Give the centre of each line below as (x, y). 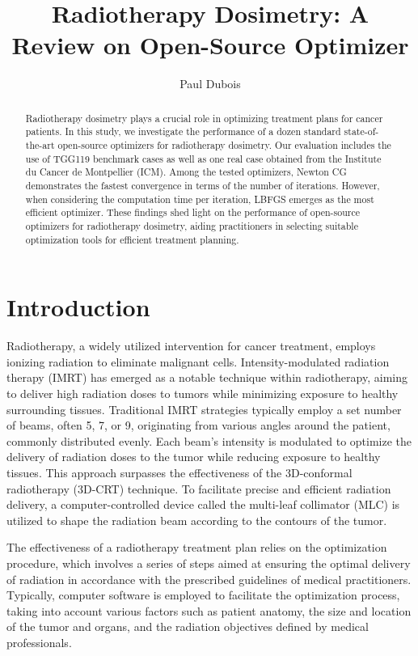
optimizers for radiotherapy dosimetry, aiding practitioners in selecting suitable (192, 225)
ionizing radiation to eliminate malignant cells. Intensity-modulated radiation (198, 361)
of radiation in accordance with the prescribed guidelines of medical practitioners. (209, 579)
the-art (40, 145)
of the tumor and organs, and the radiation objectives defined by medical (188, 626)
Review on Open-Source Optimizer (210, 45)
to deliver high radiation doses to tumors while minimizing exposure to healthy (203, 393)
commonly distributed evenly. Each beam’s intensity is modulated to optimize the (209, 440)
